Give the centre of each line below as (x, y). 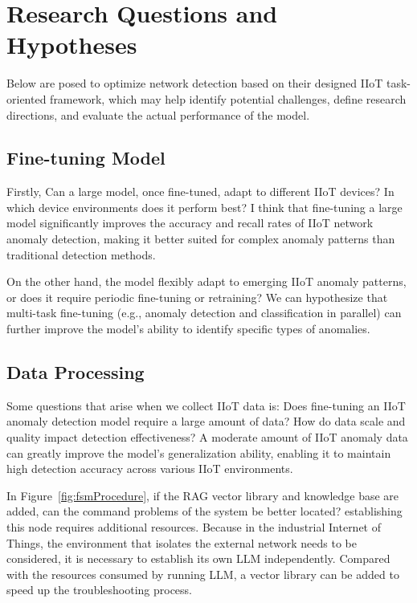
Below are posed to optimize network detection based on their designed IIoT (195, 83)
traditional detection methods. (81, 254)
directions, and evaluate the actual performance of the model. (158, 114)
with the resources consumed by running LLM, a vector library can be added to (203, 574)
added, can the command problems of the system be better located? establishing (204, 511)
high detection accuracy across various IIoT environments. (150, 469)
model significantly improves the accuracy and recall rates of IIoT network (190, 223)
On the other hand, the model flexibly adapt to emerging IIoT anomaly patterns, (206, 281)
